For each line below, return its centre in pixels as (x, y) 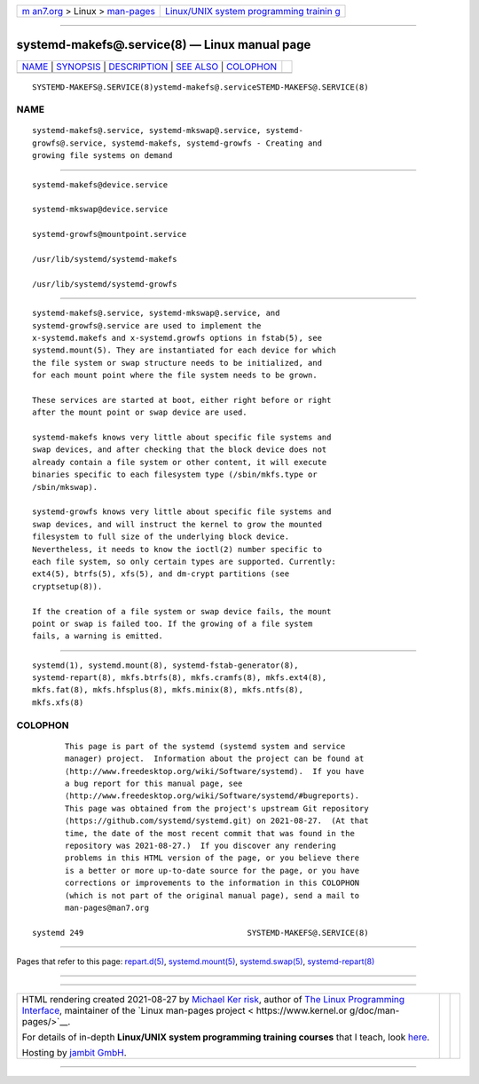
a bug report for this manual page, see (154, 783)
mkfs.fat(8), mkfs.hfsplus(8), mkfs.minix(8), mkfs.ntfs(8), (168, 690)
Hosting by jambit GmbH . (75, 1053)
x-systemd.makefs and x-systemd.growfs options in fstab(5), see (177, 338)
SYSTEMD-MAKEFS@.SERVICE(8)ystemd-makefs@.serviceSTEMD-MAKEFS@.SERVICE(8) (200, 87)
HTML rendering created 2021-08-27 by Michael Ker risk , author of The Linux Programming (213, 1000)
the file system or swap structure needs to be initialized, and (177, 363)
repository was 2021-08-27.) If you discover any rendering (200, 845)
